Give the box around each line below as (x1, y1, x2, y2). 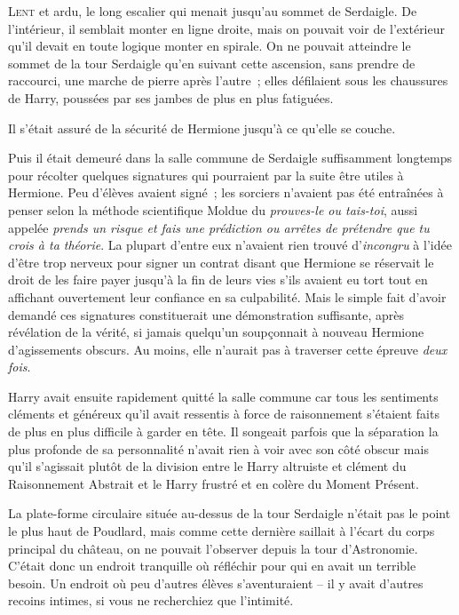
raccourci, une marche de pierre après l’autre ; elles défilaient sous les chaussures (8, 71, 448, 90)
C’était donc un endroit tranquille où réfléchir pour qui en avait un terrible (8, 556, 416, 575)
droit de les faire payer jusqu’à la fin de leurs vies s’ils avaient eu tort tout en (8, 270, 428, 289)
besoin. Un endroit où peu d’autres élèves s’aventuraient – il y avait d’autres (8, 573, 423, 592)
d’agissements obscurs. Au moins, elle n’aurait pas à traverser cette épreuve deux (8, 339, 447, 358)
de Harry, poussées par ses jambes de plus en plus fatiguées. (8, 88, 334, 107)
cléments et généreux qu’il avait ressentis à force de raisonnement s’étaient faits (8, 404, 439, 423)
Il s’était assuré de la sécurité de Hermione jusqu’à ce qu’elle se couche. (8, 118, 396, 137)
